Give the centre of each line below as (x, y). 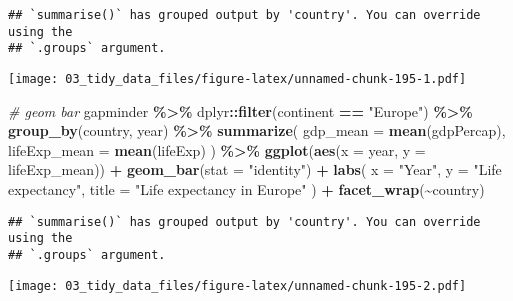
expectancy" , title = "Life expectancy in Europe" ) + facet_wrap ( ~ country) (246, 189)
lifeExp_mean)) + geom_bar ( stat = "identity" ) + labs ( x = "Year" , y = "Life (255, 169)
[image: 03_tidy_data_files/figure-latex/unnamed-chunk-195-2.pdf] (237, 285)
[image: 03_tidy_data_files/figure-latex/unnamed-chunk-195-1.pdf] (237, 78)
